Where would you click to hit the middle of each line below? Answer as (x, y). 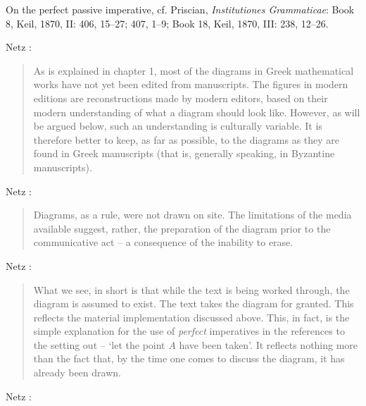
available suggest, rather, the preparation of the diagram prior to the (182, 228)
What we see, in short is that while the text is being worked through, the (191, 289)
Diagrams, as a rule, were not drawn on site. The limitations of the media (193, 215)
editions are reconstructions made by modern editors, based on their (181, 98)
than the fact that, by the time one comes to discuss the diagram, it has (189, 358)
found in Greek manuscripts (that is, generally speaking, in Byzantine (184, 153)
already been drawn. (77, 373)
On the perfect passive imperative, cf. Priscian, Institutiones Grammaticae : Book (180, 9)
